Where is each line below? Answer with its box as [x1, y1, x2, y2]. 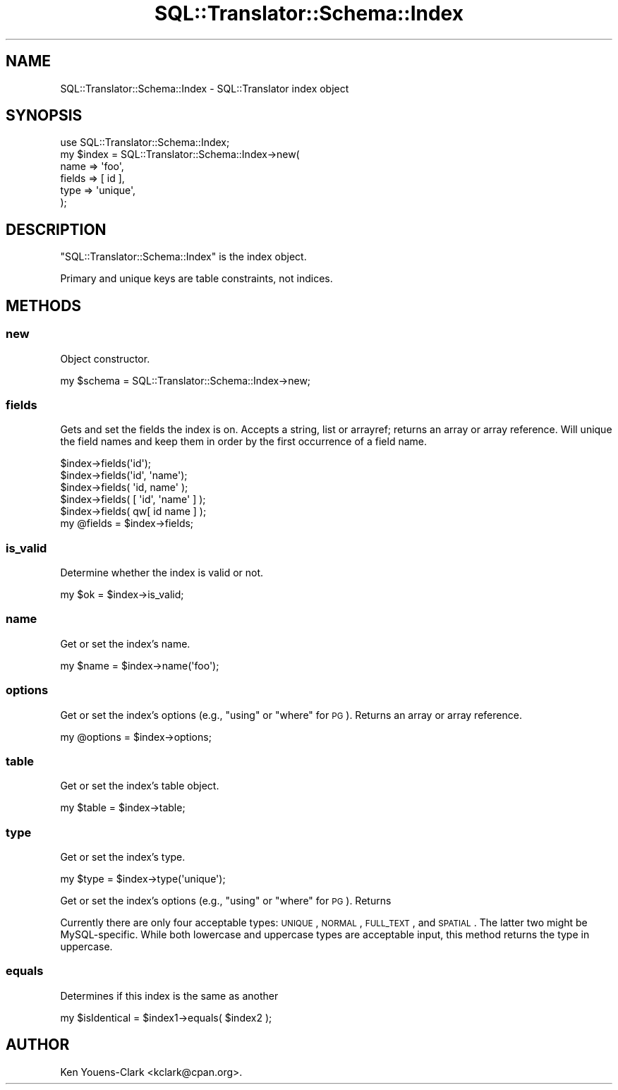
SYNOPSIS [6, 107, 83, 125]
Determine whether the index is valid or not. [60, 567, 264, 579]
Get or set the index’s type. [60, 851, 186, 863]
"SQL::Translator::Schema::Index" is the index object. [60, 250, 307, 263]
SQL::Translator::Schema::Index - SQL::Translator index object [60, 82, 349, 95]
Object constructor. [60, 352, 150, 365]
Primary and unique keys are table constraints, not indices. [60, 272, 333, 285]
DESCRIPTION [6, 220, 107, 238]
